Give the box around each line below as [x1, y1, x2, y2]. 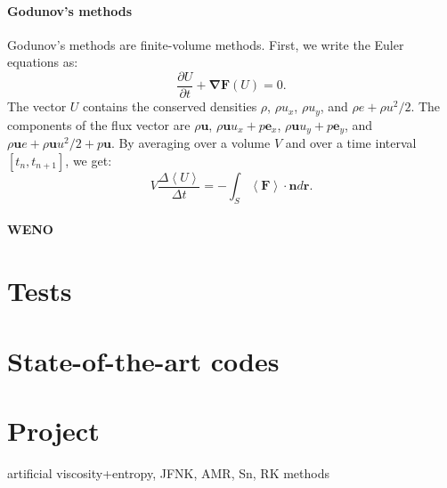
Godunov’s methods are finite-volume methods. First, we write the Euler [7, 35, 404, 53]
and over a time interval [285, 133, 417, 151]
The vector [7, 97, 67, 116]
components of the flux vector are [7, 115, 191, 134]
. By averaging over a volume [110, 133, 271, 151]
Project [7, 411, 100, 448]
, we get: [65, 150, 112, 169]
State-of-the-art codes [7, 342, 280, 378]
